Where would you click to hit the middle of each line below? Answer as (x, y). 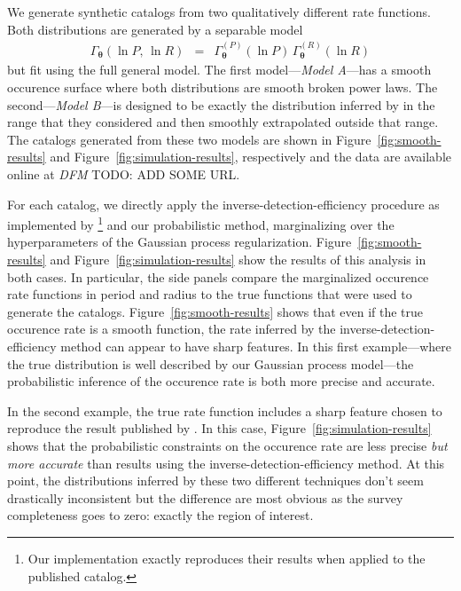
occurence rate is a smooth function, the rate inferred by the (172, 329)
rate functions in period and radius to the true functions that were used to (210, 294)
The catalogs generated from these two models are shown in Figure (189, 139)
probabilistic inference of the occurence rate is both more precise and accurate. (221, 381)
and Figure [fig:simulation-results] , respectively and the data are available (251, 157)
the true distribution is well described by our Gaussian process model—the (211, 363)
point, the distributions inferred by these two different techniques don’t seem (215, 481)
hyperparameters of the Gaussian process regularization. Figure (180, 242)
